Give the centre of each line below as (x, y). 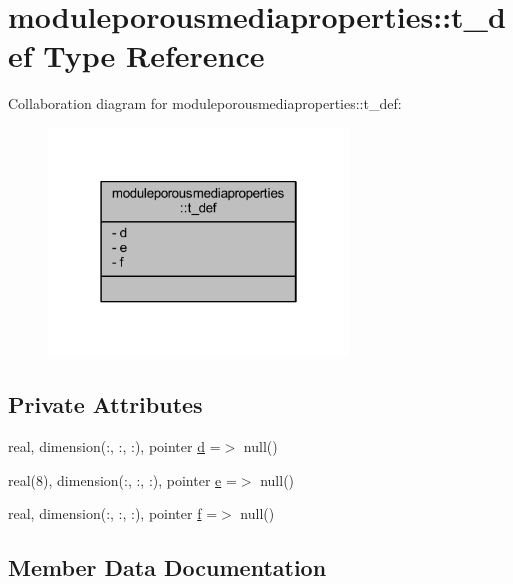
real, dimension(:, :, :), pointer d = (114, 446)
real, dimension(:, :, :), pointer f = (113, 513)
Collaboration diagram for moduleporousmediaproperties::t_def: (205, 103)
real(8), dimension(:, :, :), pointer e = (122, 479)
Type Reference (154, 55)
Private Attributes (105, 404)
